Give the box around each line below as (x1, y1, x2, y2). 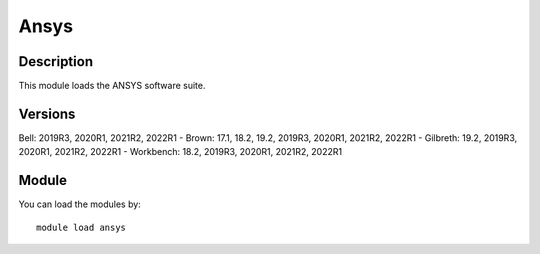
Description (18, 53, 94, 70)
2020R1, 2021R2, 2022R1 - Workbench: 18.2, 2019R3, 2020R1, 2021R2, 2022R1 (18, 146, 343, 158)
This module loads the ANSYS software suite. (18, 80, 206, 92)
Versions (18, 105, 76, 122)
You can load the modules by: (18, 198, 142, 210)
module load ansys (36, 221, 127, 233)
